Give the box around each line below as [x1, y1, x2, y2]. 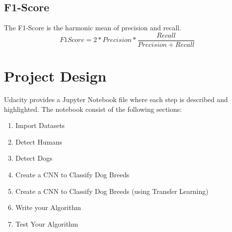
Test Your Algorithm [15, 218, 78, 229]
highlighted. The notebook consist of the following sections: [4, 104, 182, 114]
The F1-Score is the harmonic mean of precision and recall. [4, 22, 182, 33]
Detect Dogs [15, 153, 52, 163]
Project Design [4, 66, 107, 86]
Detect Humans [15, 136, 62, 147]
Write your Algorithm [15, 202, 81, 212]
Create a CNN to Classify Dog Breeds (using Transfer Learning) [15, 186, 209, 196]
